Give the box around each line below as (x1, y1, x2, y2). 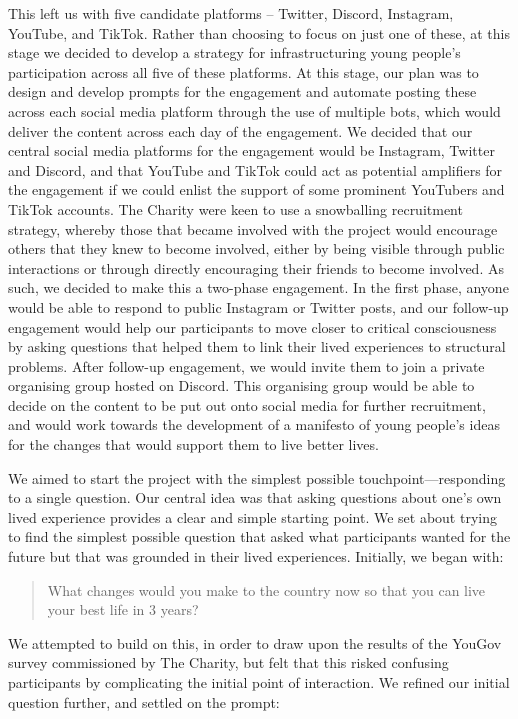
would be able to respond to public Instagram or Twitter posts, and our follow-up (8, 296, 509, 317)
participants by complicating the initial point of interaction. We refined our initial (8, 672, 510, 692)
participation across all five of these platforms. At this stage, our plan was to (8, 61, 479, 82)
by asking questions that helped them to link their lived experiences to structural (8, 336, 506, 357)
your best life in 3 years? (47, 599, 199, 620)
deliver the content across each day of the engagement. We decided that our (8, 120, 473, 141)
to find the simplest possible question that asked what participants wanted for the (8, 526, 511, 547)
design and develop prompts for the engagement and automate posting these (8, 81, 477, 102)
